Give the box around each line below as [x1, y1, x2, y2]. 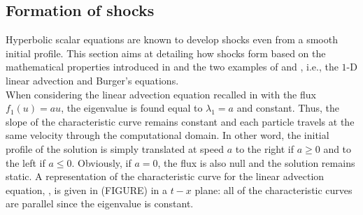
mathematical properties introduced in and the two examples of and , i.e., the [6, 59, 339, 74]
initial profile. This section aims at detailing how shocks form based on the [6, 45, 326, 60]
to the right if [235, 141, 294, 156]
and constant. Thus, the [236, 101, 340, 115]
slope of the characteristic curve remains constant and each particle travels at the [6, 114, 355, 128]
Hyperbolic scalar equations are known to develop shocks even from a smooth [6, 32, 338, 47]
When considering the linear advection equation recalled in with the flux [6, 87, 316, 101]
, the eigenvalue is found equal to [61, 101, 203, 115]
